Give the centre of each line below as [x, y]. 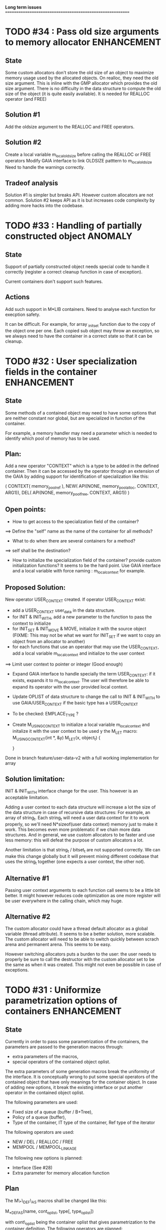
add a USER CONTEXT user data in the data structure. [64, 611]
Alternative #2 [28, 916]
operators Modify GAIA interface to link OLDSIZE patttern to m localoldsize [79, 161]
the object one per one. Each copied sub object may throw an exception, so [82, 330]
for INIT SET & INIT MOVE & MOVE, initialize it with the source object [79, 629]
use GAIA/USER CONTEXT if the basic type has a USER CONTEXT [75, 703]
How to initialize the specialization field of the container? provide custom [86, 560]
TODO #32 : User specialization [71, 361]
